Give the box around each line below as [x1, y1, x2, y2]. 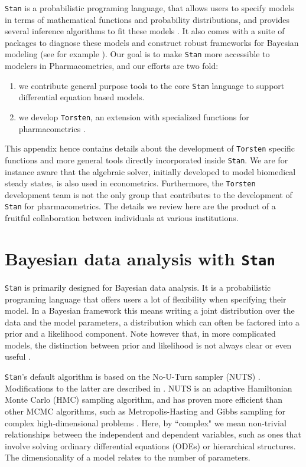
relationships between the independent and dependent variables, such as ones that [5, 428, 301, 440]
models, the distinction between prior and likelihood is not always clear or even [5, 338, 292, 351]
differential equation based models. [18, 91, 145, 103]
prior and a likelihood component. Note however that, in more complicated [5, 327, 276, 340]
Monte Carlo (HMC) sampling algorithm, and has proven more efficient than [5, 393, 283, 406]
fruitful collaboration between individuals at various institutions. [5, 212, 239, 223]
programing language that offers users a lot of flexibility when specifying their [5, 292, 287, 305]
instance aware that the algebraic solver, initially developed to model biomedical [5, 165, 296, 177]
